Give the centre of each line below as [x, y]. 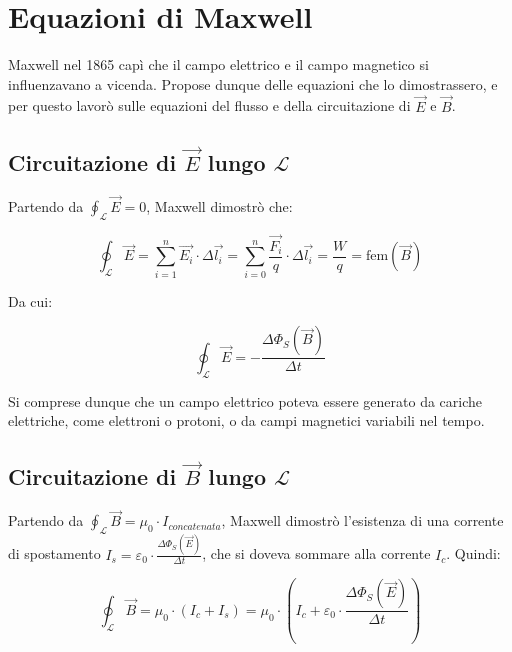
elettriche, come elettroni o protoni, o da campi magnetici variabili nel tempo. [246, 420]
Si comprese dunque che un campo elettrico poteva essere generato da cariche [245, 400]
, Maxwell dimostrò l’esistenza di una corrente [362, 520]
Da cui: [30, 300]
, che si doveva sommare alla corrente [316, 553]
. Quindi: [473, 553]
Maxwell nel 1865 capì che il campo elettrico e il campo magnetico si [218, 64]
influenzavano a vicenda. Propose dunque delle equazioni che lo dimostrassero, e [253, 83]
